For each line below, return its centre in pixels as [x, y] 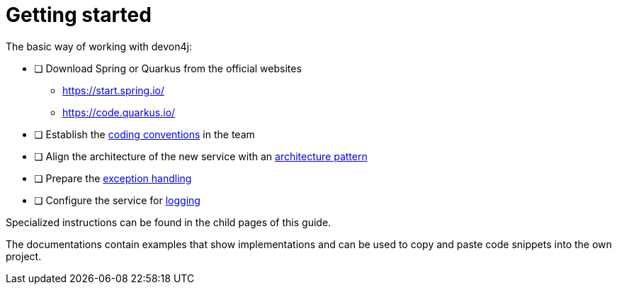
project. [24, 256]
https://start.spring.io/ [114, 90]
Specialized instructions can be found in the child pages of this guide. [169, 222]
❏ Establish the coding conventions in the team [145, 134]
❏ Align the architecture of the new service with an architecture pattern [201, 156]
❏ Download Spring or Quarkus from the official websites [168, 68]
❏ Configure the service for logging [117, 200]
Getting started [79, 15]
